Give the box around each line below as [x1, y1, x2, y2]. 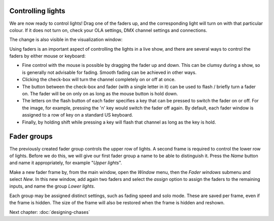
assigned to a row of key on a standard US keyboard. [22, 112, 133, 118]
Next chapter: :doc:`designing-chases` [9, 209, 90, 215]
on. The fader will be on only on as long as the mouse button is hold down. [22, 91, 178, 97]
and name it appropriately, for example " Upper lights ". [9, 160, 122, 166]
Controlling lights [9, 7, 65, 15]
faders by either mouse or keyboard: [9, 53, 86, 59]
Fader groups [9, 132, 53, 141]
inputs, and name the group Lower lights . [9, 183, 95, 190]
